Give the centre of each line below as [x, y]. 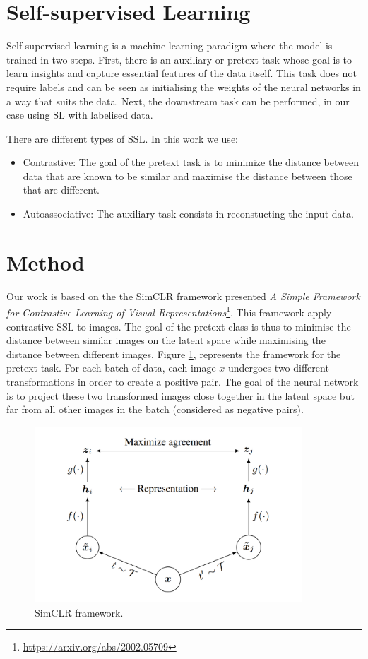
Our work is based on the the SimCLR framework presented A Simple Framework [183, 296]
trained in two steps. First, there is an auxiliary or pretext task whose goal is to [179, 59]
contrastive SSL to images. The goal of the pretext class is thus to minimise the [179, 326]
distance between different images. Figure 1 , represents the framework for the [174, 354]
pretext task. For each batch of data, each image [111, 368]
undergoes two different [279, 368]
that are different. [61, 190]
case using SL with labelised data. [80, 115]
